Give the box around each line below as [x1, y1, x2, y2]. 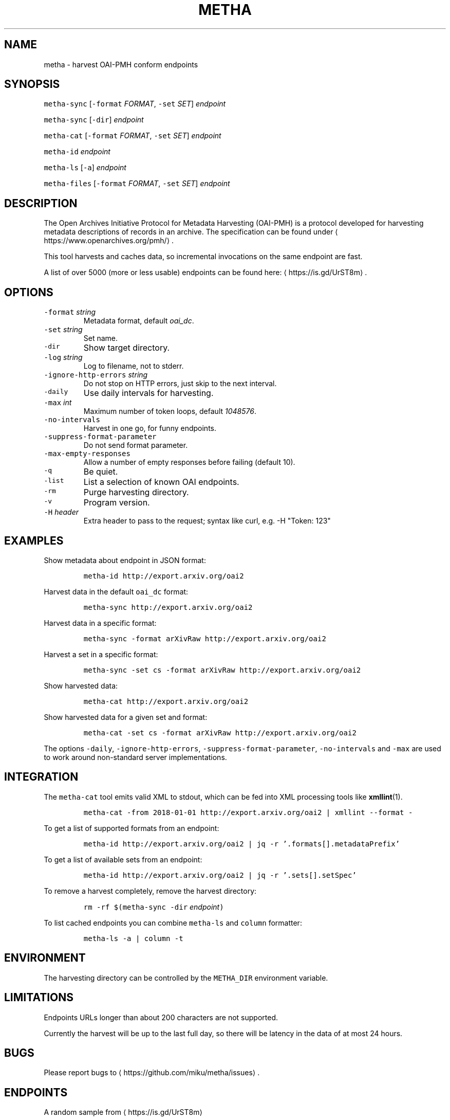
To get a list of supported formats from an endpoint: [44, 823, 219, 833]
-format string [44, 308, 96, 317]
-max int [44, 398, 72, 407]
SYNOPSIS [4, 78, 60, 91]
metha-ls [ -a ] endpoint [44, 163, 126, 172]
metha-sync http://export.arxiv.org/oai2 [83, 603, 253, 611]
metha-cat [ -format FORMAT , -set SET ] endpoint [44, 131, 221, 140]
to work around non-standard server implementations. [44, 752, 227, 762]
